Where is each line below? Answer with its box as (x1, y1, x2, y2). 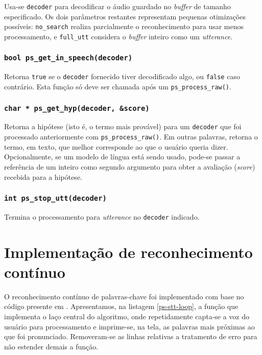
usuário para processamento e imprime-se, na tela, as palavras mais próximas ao (4, 321, 255, 332)
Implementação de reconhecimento (4, 241, 253, 262)
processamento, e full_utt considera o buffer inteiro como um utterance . (4, 31, 233, 41)
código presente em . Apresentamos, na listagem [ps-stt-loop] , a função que (4, 301, 239, 312)
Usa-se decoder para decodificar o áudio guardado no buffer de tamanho (4, 1, 231, 11)
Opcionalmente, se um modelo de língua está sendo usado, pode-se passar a (4, 151, 241, 162)
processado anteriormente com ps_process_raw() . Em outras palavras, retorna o (4, 131, 258, 142)
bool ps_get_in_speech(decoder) (4, 54, 133, 62)
